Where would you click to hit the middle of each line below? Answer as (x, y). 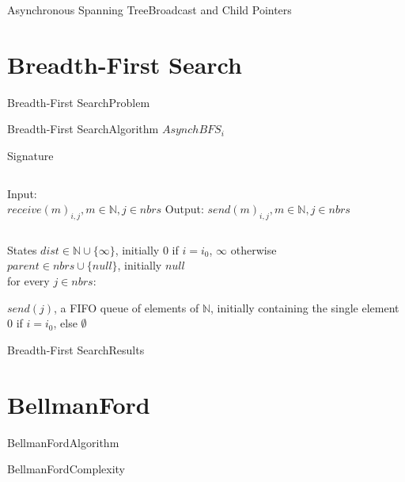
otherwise (254, 249)
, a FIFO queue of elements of (127, 307)
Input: (22, 193)
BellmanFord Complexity (66, 469)
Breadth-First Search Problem (79, 102)
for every (28, 281)
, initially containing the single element (305, 307)
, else (65, 323)
